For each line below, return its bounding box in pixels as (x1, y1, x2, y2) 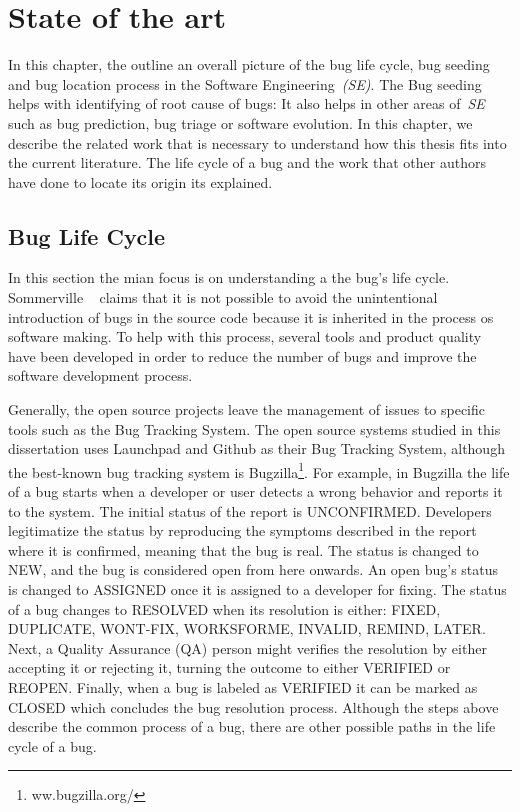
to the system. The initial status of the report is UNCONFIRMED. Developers (8, 500, 492, 521)
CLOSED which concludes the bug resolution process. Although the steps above (8, 696, 499, 717)
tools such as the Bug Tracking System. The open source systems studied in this (8, 418, 501, 439)
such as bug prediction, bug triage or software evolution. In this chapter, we (8, 112, 473, 133)
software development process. (8, 365, 193, 386)
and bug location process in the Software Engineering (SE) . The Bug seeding (8, 73, 482, 94)
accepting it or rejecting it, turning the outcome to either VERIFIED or (8, 657, 451, 678)
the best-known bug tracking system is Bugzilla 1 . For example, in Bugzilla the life (8, 458, 510, 482)
